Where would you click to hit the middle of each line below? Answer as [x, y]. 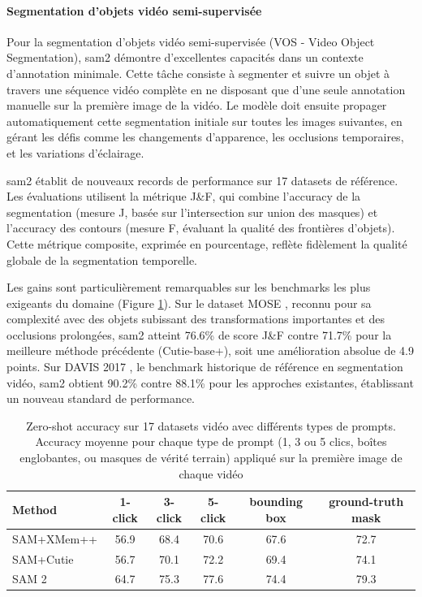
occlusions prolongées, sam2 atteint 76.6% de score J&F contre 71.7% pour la [199, 334]
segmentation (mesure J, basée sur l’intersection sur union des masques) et [192, 212]
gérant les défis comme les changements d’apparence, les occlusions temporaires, [205, 137]
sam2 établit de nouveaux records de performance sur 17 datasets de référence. [202, 180]
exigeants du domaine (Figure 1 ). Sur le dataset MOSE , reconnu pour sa [189, 303]
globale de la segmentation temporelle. [102, 260]
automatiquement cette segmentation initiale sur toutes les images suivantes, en [205, 121]
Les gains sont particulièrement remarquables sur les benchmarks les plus [189, 287]
